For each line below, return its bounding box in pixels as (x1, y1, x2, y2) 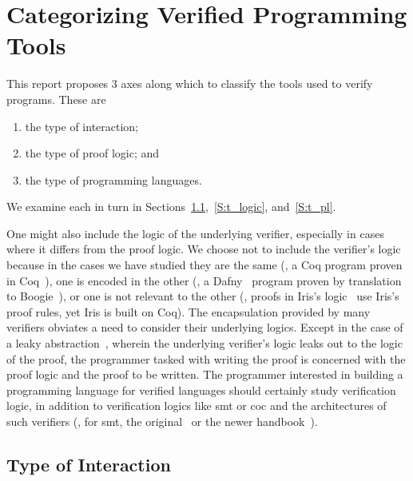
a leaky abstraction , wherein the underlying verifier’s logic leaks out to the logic (6, 335, 403, 352)
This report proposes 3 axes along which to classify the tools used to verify (6, 75, 373, 92)
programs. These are (6, 90, 106, 107)
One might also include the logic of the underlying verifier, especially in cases (6, 225, 384, 241)
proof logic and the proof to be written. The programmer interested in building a (6, 366, 403, 383)
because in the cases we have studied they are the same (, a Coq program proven (6, 256, 403, 273)
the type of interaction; (25, 117, 139, 134)
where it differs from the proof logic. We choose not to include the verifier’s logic (6, 240, 401, 257)
